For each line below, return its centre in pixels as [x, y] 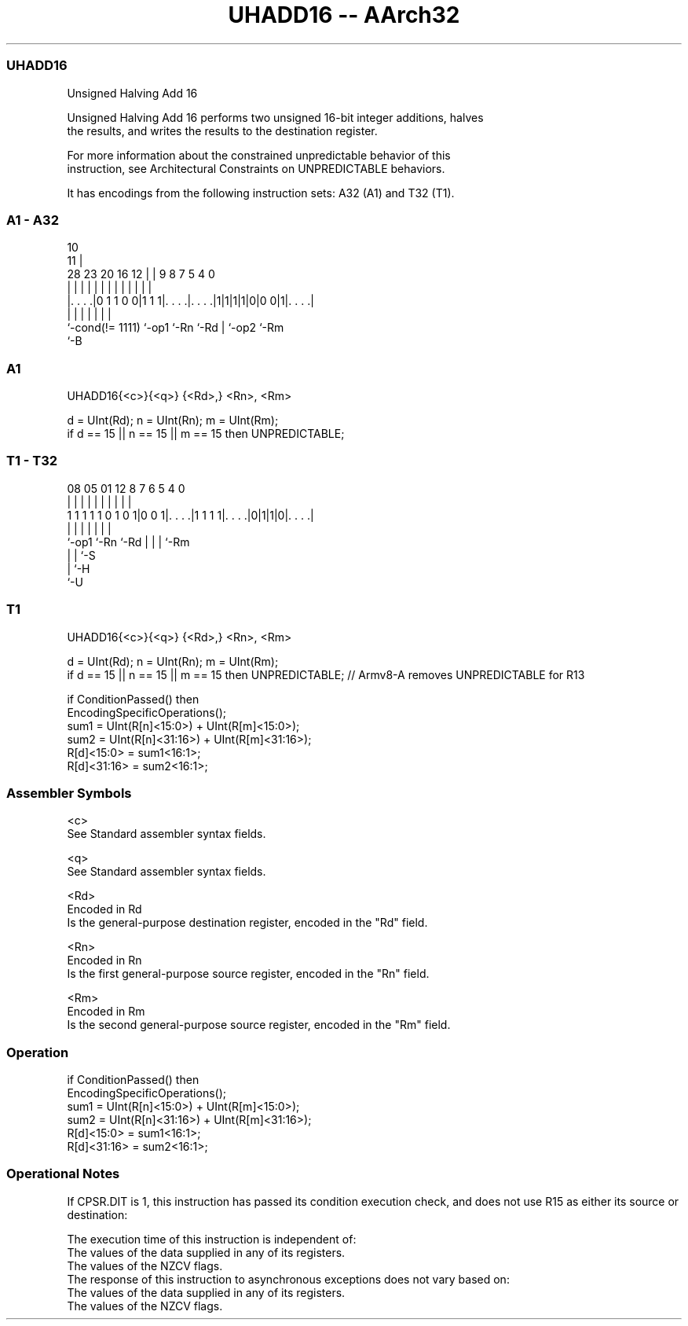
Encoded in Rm [106, 1012]
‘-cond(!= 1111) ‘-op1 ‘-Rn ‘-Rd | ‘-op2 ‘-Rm [176, 328]
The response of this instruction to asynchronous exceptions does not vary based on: [288, 1279]
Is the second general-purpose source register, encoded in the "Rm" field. [259, 1025]
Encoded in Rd [104, 909]
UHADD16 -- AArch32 [344, 15]
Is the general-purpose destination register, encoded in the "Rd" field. [247, 923]
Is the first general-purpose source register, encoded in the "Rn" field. [248, 974]
